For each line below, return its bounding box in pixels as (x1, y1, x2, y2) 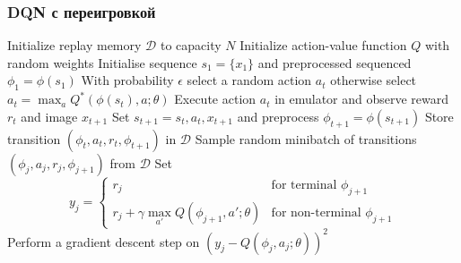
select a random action (187, 71, 312, 89)
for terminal (271, 178, 337, 191)
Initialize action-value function (239, 36, 407, 55)
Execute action (174, 89, 257, 108)
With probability (81, 71, 174, 89)
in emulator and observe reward (274, 89, 449, 108)
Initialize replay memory (7, 36, 142, 55)
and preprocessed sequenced (257, 53, 412, 72)
